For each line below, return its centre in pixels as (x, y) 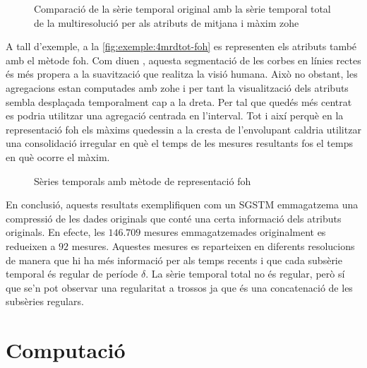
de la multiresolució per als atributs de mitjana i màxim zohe (167, 22)
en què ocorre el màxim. (58, 156)
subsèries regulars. (45, 301)
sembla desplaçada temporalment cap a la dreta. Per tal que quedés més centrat (179, 101)
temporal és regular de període (72, 274)
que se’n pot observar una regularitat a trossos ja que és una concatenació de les (179, 287)
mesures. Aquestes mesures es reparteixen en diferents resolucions (213, 245)
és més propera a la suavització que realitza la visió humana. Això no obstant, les (182, 74)
